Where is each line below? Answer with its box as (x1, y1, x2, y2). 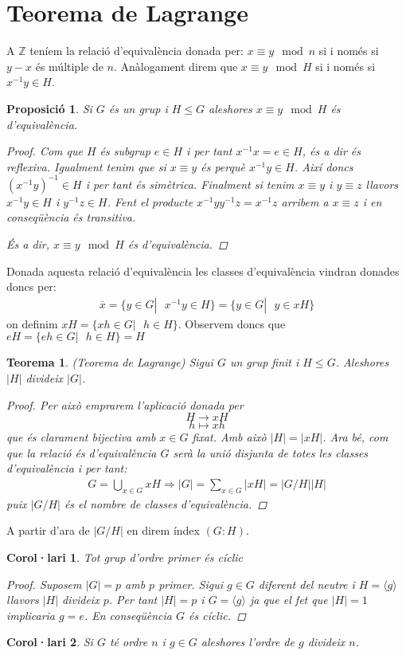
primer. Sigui (158, 575, 224, 592)
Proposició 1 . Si (6, 100, 92, 116)
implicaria (6, 606, 56, 623)
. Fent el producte (107, 193, 193, 210)
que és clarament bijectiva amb (6, 429, 156, 445)
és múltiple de (35, 57, 103, 74)
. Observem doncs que (178, 315, 286, 331)
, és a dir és (302, 143, 361, 159)
